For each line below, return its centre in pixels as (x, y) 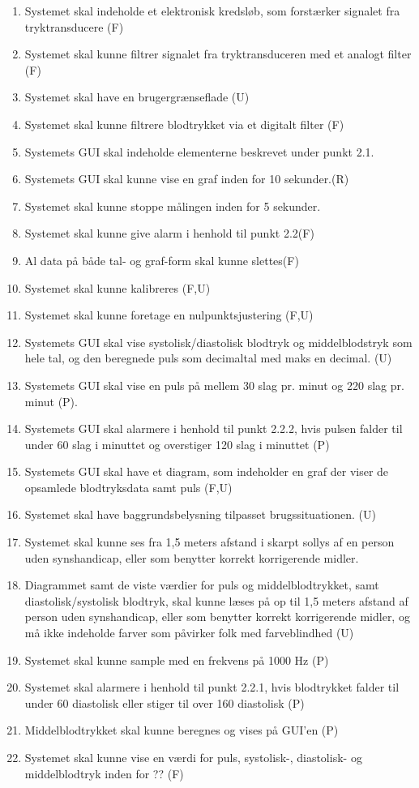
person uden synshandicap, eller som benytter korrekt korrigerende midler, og (217, 617)
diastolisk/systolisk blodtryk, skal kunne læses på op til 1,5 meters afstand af (216, 600)
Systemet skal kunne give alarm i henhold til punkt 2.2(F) (169, 233)
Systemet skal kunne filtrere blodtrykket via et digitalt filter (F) (184, 124)
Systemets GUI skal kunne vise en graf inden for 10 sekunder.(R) (187, 179)
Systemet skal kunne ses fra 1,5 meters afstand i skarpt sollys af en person (209, 542)
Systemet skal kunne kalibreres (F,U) (118, 287)
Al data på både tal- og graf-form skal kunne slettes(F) (162, 260)
